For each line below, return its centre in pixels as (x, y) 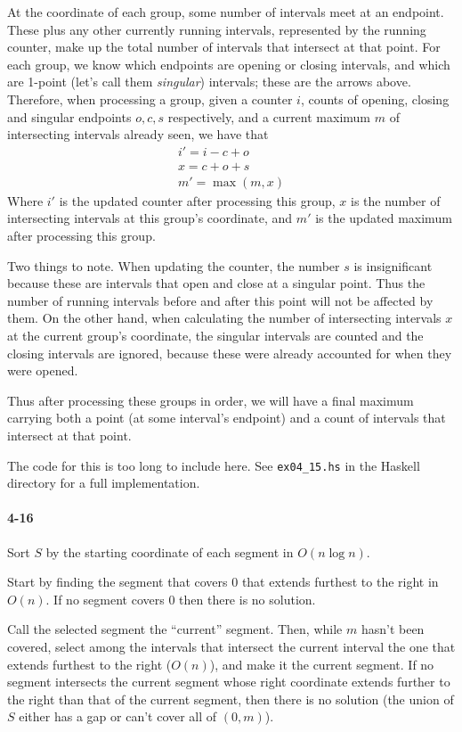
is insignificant (393, 265)
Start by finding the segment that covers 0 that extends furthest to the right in (223, 582)
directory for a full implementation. (104, 483)
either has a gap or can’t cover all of (118, 716)
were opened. (43, 370)
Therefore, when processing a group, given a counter (150, 99)
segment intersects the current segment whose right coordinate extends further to (229, 682)
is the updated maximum (384, 218)
